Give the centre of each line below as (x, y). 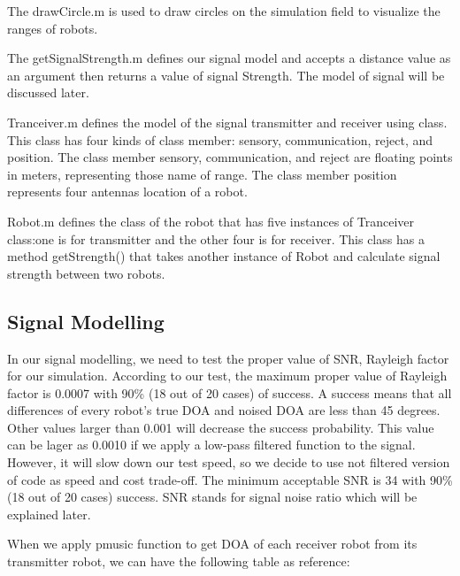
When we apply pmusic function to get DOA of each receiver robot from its (212, 544)
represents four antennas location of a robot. (127, 192)
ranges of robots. (53, 28)
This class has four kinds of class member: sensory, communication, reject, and (220, 139)
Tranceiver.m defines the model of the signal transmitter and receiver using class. (227, 122)
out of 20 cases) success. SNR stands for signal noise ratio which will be (223, 497)
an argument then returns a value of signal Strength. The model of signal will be (226, 75)
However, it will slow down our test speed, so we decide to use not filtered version (229, 462)
